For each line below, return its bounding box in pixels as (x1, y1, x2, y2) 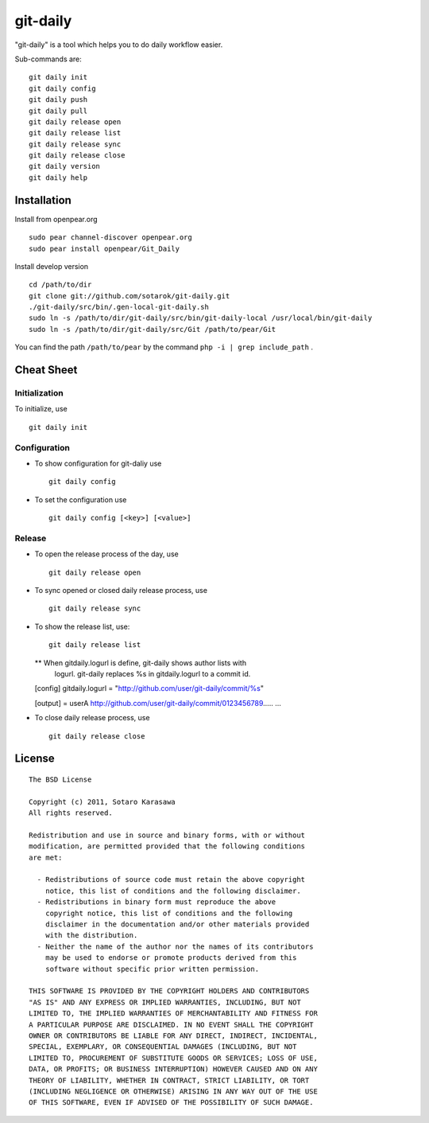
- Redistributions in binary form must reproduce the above (37, 898, 276, 907)
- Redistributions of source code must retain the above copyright (37, 875, 306, 884)
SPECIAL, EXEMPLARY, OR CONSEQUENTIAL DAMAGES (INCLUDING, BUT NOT (29, 1043, 297, 1051)
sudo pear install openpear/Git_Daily (29, 244, 180, 253)
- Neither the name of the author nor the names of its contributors (37, 942, 314, 951)
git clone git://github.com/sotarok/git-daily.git (29, 291, 230, 300)
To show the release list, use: (34, 622, 130, 631)
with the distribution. (44, 931, 138, 940)
